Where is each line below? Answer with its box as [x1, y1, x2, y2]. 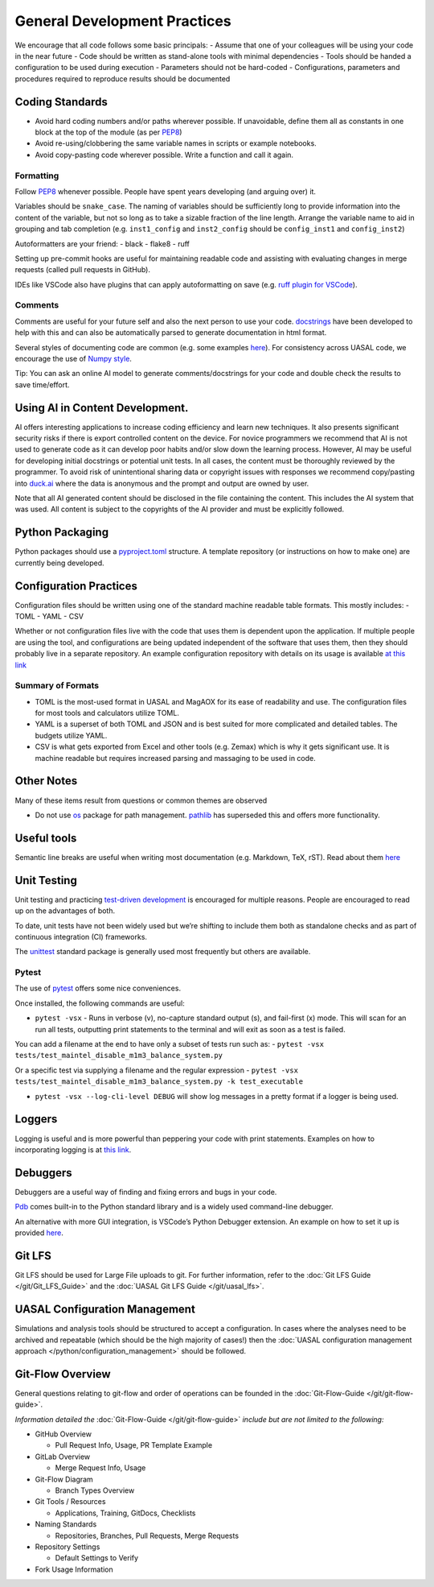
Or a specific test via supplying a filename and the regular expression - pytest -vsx [14, 1065, 299, 1075]
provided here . [14, 1228, 63, 1238]
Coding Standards [14, 95, 108, 109]
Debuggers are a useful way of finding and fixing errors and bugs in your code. [14, 1187, 277, 1196]
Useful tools [14, 831, 77, 845]
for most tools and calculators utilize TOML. [35, 709, 180, 718]
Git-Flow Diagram [35, 1474, 94, 1484]
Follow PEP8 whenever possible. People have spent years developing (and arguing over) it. [14, 186, 317, 196]
